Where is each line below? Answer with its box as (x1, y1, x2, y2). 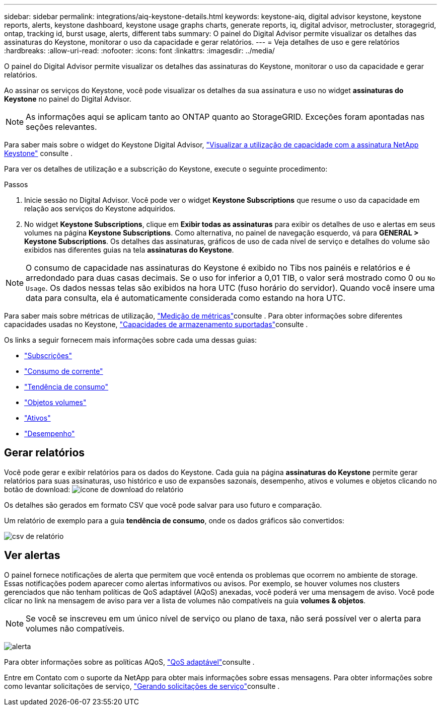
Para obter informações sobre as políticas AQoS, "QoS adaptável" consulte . (4, 657, 255, 666)
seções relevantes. (26, 122, 97, 132)
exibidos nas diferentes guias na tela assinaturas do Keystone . (24, 246, 234, 254)
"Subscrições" (24, 351, 72, 360)
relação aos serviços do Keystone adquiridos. (24, 204, 176, 213)
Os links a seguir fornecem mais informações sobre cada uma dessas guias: (4, 336, 257, 344)
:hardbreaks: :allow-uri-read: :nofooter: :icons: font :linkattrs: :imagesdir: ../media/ (4, 46, 275, 55)
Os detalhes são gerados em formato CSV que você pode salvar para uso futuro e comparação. (4, 500, 322, 509)
